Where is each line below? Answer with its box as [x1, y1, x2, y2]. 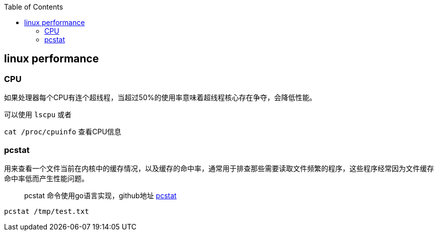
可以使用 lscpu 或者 [4, 110, 72, 119]
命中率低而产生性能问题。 [4, 174, 89, 183]
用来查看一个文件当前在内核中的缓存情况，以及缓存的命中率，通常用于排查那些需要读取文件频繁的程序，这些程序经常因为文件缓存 [4, 164, 434, 173]
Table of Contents [4, 3, 63, 11]
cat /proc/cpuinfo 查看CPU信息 [4, 127, 121, 136]
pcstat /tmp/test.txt [4, 207, 89, 215]
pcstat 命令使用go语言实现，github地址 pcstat [24, 191, 177, 200]
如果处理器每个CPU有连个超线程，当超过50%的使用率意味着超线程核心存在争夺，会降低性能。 [4, 93, 317, 102]
